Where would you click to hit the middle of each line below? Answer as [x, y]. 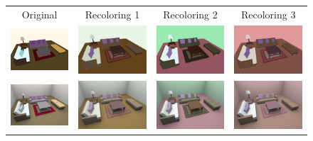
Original [39, 14]
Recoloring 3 [268, 14]
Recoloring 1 [112, 14]
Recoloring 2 [190, 14]
